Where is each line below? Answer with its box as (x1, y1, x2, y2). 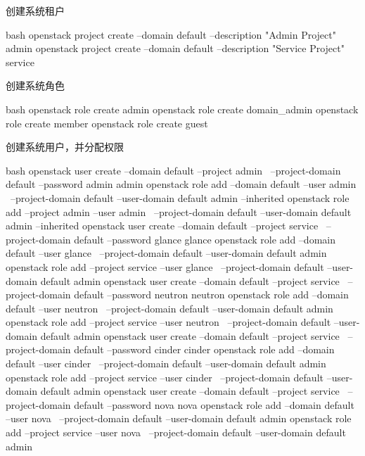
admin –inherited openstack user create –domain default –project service (6, 218, 319, 233)
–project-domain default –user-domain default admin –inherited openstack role (10, 190, 350, 205)
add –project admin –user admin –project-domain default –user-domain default (6, 204, 352, 219)
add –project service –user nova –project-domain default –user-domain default (6, 425, 346, 440)
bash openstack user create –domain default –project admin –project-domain (6, 163, 341, 177)
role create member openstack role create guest (6, 115, 208, 130)
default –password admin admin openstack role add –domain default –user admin (6, 177, 357, 191)
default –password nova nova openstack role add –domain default (74, 397, 354, 412)
